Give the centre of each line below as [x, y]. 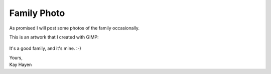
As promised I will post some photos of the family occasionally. [75, 28]
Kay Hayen [21, 64]
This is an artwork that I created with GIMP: [54, 37]
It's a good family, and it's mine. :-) [45, 48]
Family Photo [37, 13]
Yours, [16, 57]
